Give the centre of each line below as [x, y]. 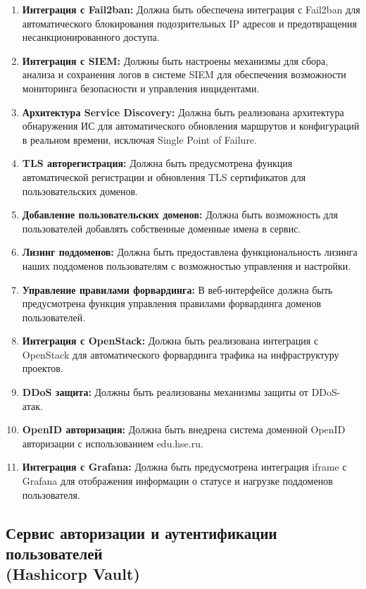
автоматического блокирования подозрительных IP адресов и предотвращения [190, 23]
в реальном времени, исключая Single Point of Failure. [139, 139]
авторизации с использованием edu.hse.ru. [113, 443]
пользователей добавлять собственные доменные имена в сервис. [162, 228]
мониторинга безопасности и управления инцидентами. [141, 88]
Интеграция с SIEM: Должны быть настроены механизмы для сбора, [175, 60]
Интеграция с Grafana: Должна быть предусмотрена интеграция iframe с [184, 467]
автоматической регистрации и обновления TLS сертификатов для [164, 176]
